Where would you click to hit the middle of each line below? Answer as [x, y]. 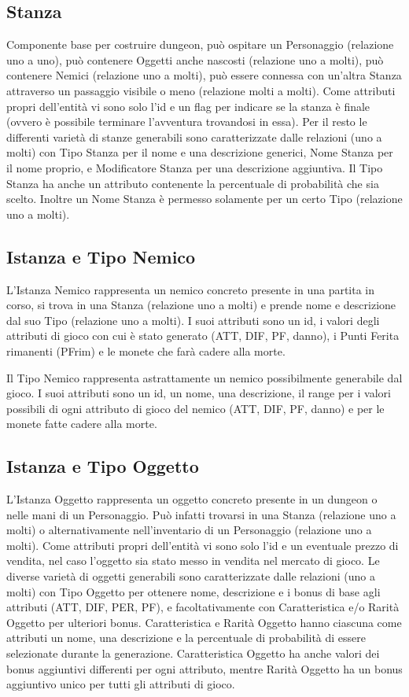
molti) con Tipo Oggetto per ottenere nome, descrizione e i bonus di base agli [193, 591]
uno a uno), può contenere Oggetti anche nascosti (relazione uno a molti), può [195, 59]
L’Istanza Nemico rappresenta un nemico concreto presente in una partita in [191, 289]
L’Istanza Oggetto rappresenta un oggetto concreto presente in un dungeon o [192, 499]
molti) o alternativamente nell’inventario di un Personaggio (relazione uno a [189, 530]
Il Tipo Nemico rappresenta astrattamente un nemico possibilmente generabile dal [204, 377]
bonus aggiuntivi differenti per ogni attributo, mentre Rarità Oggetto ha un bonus [204, 668]
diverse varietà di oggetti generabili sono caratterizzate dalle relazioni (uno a [191, 576]
